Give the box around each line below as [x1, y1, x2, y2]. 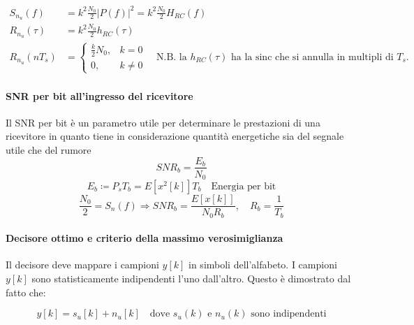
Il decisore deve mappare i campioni [6, 257, 159, 272]
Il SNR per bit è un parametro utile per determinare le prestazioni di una [6, 115, 320, 129]
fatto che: [6, 284, 46, 299]
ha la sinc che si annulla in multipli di [230, 52, 394, 62]
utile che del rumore [6, 142, 91, 157]
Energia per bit [211, 182, 276, 192]
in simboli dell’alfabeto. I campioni [188, 257, 337, 272]
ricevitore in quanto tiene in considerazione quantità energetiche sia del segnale [6, 129, 344, 143]
